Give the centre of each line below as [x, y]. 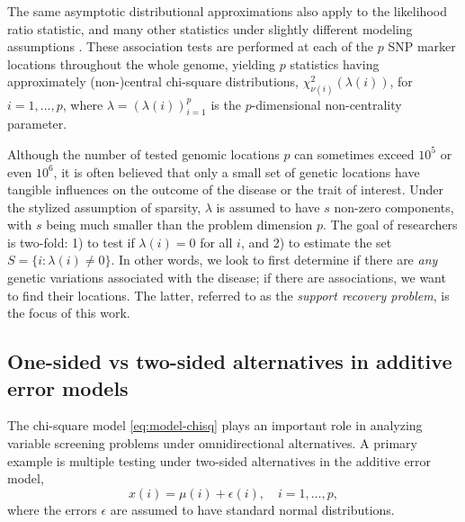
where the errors [52, 509]
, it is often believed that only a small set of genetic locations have [237, 171]
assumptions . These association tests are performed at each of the [191, 46]
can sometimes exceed [354, 153]
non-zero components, [394, 207]
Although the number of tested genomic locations [143, 153]
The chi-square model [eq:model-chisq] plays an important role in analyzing [215, 425]
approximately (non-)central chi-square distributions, [153, 81]
